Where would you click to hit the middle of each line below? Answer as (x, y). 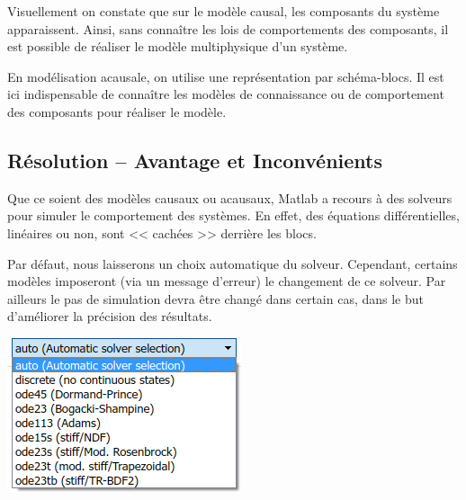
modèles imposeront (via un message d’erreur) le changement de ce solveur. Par (227, 281)
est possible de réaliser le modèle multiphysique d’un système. (178, 46)
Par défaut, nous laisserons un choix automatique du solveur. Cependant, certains (233, 263)
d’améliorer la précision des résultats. (110, 316)
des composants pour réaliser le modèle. (117, 111)
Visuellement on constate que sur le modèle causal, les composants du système (224, 11)
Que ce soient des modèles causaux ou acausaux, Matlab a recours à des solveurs (230, 197)
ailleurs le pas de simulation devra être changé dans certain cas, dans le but (215, 298)
